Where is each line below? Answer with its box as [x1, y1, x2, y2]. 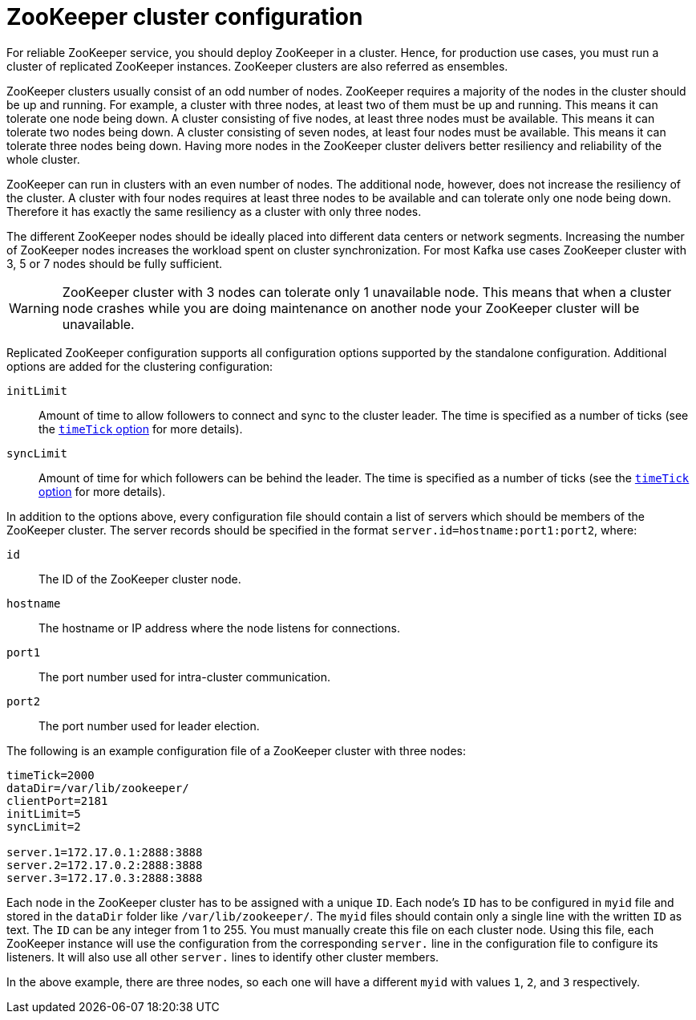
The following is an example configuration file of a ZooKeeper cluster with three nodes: [6, 743, 467, 758]
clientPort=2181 [6, 794, 108, 807]
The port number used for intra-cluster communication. [38, 669, 331, 684]
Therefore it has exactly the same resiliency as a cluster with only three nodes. [6, 204, 422, 218]
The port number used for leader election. [38, 718, 260, 733]
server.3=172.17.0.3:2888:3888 [6, 871, 203, 884]
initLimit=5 [6, 807, 81, 820]
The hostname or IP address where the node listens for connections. [38, 620, 400, 635]
